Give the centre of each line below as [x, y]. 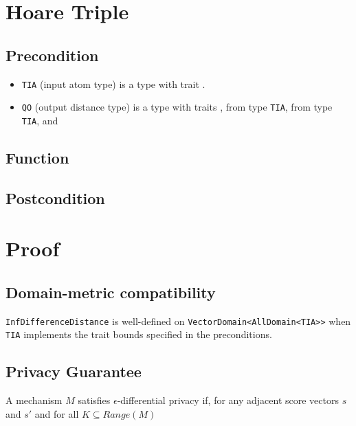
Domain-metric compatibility [111, 292]
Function [37, 157]
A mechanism [34, 400]
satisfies [94, 400]
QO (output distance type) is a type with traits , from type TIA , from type [177, 107]
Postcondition [55, 198]
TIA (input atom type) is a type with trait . [113, 83]
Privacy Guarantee [74, 371]
